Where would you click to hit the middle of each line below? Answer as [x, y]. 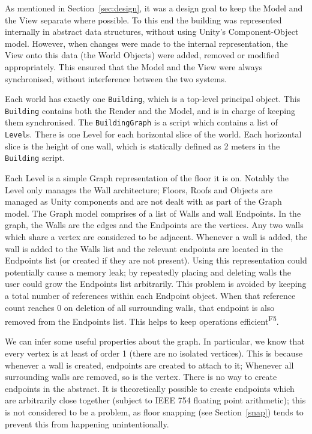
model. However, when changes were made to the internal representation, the [146, 43]
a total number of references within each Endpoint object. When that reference [150, 295]
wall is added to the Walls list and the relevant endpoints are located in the [144, 248]
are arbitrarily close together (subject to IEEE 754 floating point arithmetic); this [155, 400]
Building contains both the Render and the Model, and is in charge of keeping [150, 110]
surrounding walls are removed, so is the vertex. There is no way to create [141, 377]
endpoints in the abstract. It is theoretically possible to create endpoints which [150, 388]
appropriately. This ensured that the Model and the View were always [134, 66]
